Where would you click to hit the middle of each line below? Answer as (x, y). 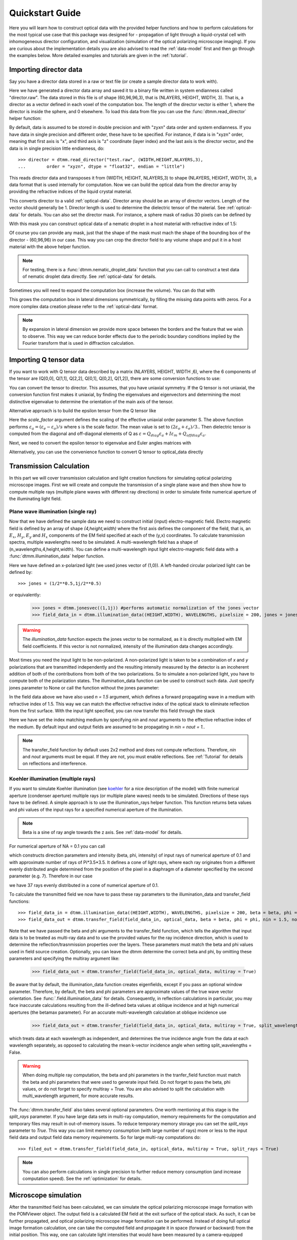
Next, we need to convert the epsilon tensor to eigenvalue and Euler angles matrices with (100, 443)
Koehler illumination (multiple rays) (52, 779)
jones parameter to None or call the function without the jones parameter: (84, 687)
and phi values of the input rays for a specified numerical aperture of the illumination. (96, 809)
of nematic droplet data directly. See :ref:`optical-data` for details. (90, 277)
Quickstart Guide (45, 13)
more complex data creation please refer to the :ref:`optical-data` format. (83, 306)
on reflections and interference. (55, 763)
